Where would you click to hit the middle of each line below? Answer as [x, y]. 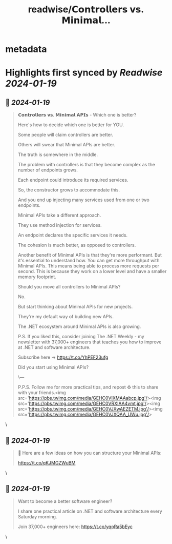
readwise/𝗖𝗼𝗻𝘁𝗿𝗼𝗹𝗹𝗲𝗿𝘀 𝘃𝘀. [86, 9]
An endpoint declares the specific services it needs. [73, 235]
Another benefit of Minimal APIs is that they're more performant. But [90, 255]
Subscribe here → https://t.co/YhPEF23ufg [63, 357]
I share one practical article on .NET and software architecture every [90, 511]
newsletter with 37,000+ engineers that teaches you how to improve [90, 342]
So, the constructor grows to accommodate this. [69, 190]
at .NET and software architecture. [54, 347]
